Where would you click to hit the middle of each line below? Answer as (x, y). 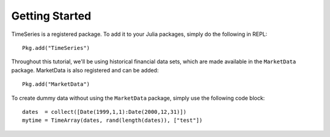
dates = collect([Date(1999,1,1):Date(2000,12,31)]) (104, 112)
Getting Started (51, 16)
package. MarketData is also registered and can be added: (85, 70)
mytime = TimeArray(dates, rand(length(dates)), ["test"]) (112, 121)
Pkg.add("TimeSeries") (56, 48)
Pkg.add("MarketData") (56, 84)
